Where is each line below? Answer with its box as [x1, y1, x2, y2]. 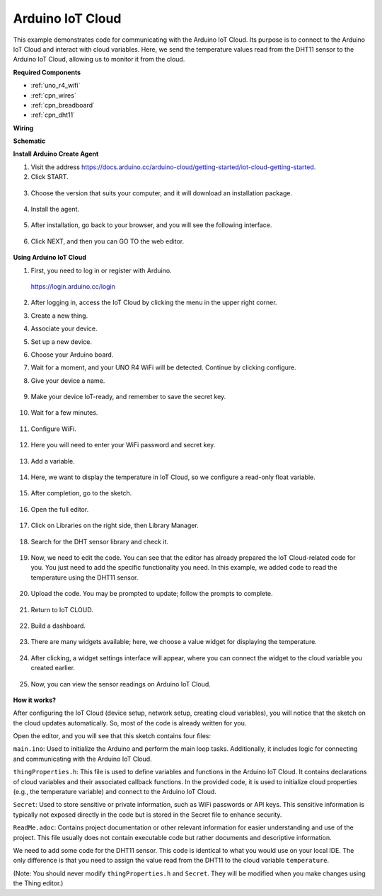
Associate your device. [30, 324, 98, 333]
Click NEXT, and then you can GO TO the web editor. [30, 237, 184, 246]
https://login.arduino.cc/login [30, 282, 116, 290]
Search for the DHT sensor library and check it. [30, 537, 169, 546]
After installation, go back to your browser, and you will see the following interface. [30, 221, 272, 229]
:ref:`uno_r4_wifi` [30, 81, 81, 90]
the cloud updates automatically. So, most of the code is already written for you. [13, 718, 247, 727]
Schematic [13, 137, 46, 145]
